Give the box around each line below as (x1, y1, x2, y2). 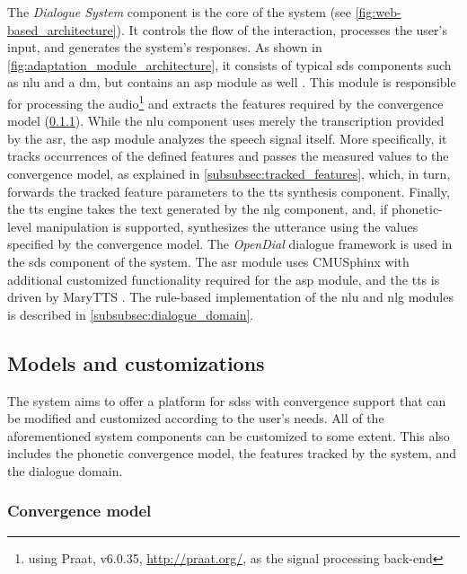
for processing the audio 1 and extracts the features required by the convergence (7, 91, 444, 112)
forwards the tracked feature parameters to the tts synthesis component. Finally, (7, 181, 450, 200)
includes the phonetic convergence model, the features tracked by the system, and (7, 444, 457, 463)
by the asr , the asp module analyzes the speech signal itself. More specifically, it (7, 128, 447, 147)
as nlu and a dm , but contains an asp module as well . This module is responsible (7, 73, 456, 92)
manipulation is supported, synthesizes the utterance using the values (35, 216, 419, 235)
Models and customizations (7, 349, 265, 376)
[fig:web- (355, 3, 401, 21)
